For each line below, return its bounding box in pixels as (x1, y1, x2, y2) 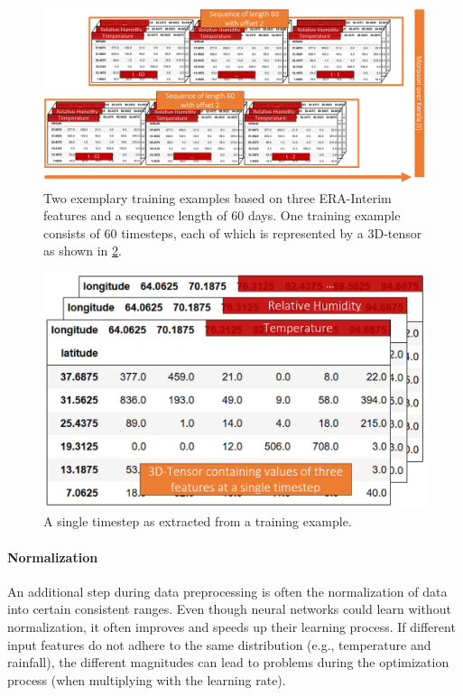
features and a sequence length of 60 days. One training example (43, 206, 401, 225)
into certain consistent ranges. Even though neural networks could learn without (7, 599, 451, 618)
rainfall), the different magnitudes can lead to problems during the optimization (7, 653, 449, 672)
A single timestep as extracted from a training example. (43, 512, 352, 531)
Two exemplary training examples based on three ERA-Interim (43, 188, 392, 207)
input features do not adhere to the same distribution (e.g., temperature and (7, 635, 431, 654)
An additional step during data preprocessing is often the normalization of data (7, 581, 448, 600)
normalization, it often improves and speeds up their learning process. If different (7, 617, 456, 636)
